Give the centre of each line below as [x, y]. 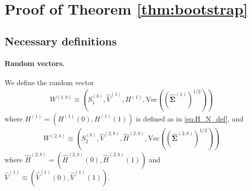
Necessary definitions [61, 41]
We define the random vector [49, 82]
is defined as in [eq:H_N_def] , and [190, 118]
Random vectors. [35, 63]
